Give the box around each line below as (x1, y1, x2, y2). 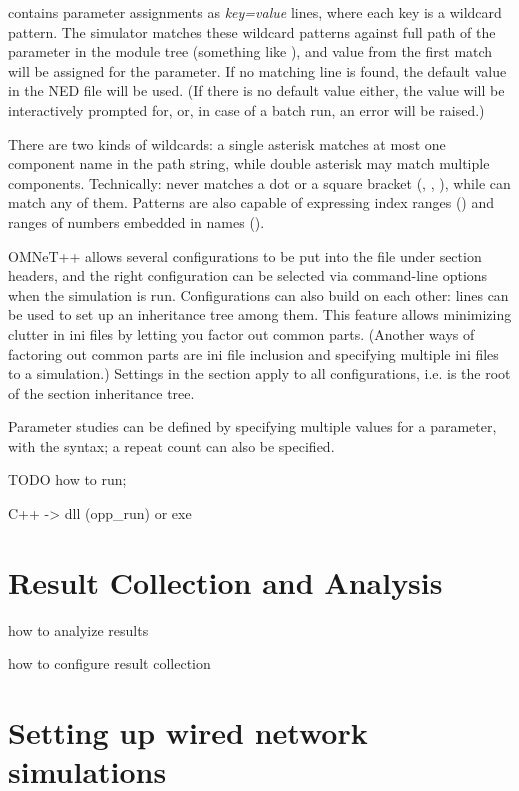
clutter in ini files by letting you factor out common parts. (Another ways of (8, 323, 475, 344)
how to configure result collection (8, 653, 211, 674)
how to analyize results (8, 619, 149, 640)
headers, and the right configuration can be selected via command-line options (8, 265, 488, 286)
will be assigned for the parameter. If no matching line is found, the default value (8, 60, 507, 81)
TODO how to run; (8, 469, 127, 490)
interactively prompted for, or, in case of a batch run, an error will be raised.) (8, 99, 485, 120)
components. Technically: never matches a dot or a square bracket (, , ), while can (8, 172, 511, 193)
